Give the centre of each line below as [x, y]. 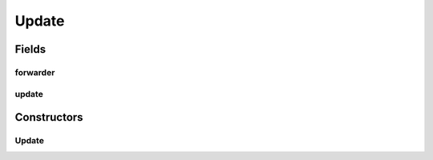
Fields [30, 49]
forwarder [35, 72]
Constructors [49, 117]
